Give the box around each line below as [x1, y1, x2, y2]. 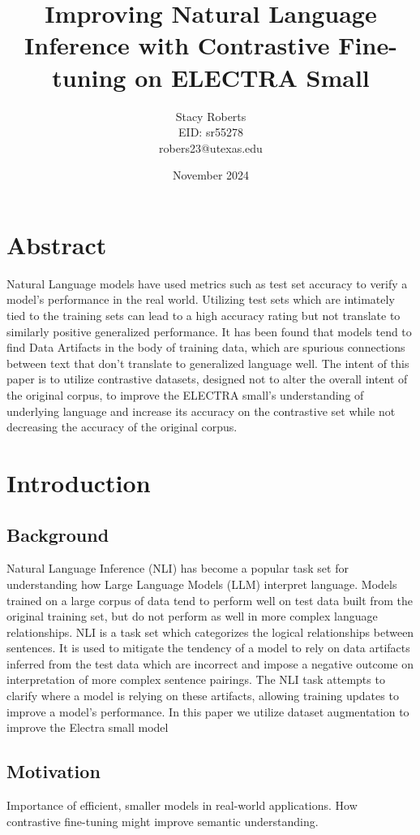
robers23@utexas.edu [159, 139, 263, 156]
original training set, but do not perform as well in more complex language [6, 608, 378, 625]
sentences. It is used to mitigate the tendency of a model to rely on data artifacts [6, 639, 410, 656]
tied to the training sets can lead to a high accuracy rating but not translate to [6, 307, 401, 323]
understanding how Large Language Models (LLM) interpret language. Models [6, 575, 397, 592]
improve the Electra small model [6, 719, 169, 736]
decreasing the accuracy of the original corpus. [6, 418, 238, 435]
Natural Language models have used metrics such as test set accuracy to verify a [6, 275, 408, 292]
